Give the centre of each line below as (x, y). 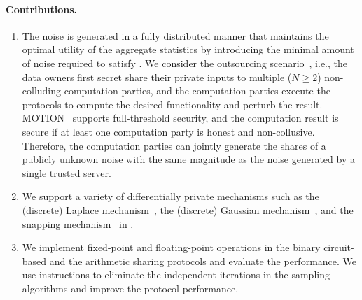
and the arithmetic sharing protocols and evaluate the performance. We (203, 260)
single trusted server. (67, 172)
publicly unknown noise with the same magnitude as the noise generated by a (188, 159)
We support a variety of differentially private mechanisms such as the (170, 196)
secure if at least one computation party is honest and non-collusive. (168, 131)
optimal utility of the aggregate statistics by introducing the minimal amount (188, 49)
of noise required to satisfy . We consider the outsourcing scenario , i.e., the (185, 63)
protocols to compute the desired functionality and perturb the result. (172, 104)
